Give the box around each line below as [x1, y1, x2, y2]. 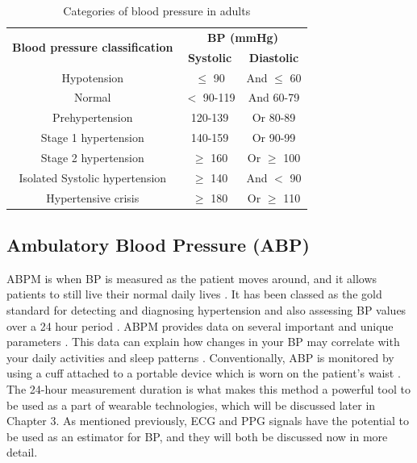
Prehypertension [52, 109, 133, 126]
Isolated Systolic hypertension [19, 169, 167, 186]
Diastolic [248, 48, 299, 65]
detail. [6, 444, 38, 461]
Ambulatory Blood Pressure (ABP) [6, 232, 310, 257]
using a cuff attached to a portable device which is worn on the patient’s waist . [6, 365, 401, 382]
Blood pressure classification [12, 39, 173, 56]
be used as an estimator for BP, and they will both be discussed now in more [6, 428, 388, 444]
